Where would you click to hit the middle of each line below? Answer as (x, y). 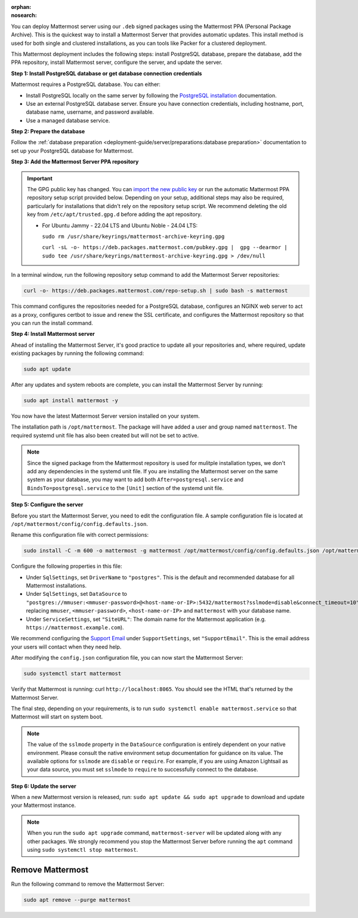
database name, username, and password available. (90, 112)
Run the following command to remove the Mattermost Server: (88, 884)
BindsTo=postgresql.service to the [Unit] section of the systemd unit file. (125, 488)
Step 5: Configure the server (47, 504)
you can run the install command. (52, 323)
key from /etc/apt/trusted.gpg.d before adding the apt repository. (115, 215)
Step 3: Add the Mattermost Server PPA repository (75, 162)
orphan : (21, 7)
